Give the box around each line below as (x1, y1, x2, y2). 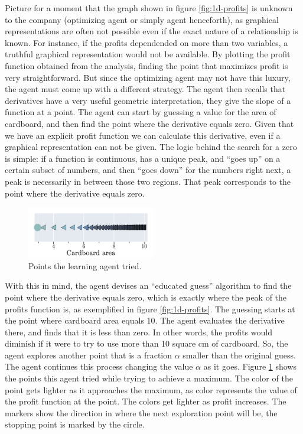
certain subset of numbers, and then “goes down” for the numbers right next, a (5, 164, 291, 176)
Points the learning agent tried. (28, 259, 142, 272)
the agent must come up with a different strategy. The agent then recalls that (5, 83, 286, 95)
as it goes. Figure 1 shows (203, 360, 297, 373)
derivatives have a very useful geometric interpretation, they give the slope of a (5, 94, 291, 106)
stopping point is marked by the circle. (5, 418, 145, 430)
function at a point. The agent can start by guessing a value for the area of (5, 106, 276, 118)
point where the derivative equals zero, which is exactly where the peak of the (5, 291, 287, 303)
